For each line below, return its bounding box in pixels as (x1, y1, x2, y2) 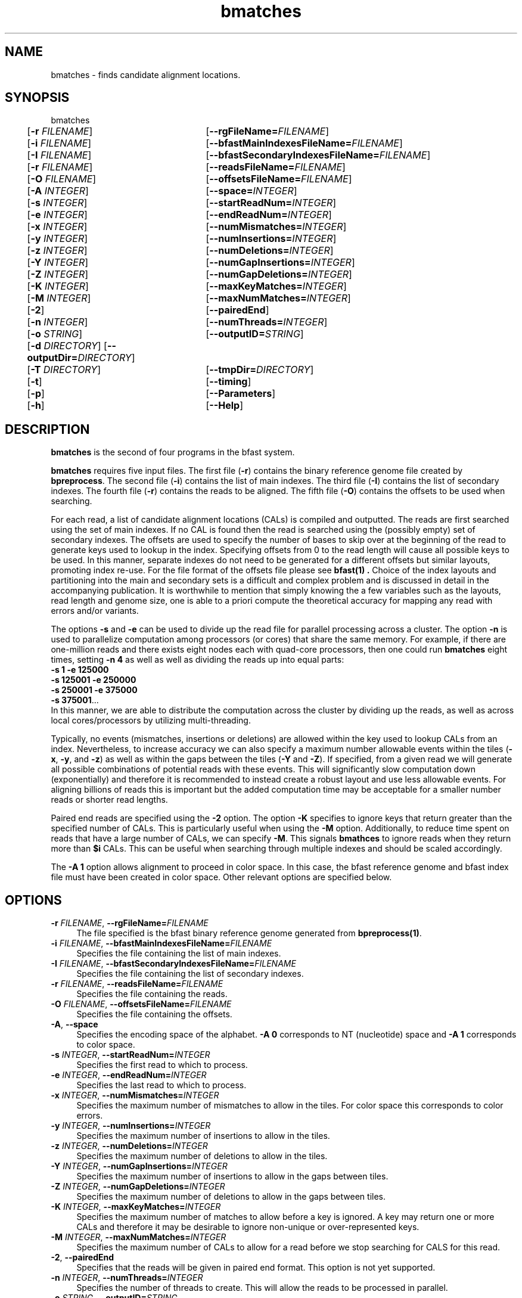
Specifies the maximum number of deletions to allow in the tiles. (76, 1151, 328, 1162)
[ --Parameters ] (206, 387, 275, 400)
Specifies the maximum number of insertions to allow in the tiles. (76, 1131, 330, 1141)
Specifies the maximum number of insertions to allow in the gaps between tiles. (76, 1171, 389, 1182)
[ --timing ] (206, 375, 251, 388)
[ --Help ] (206, 399, 243, 412)
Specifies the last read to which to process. (76, 1080, 247, 1091)
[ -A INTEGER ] (27, 185, 89, 197)
